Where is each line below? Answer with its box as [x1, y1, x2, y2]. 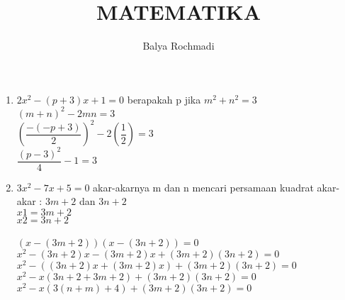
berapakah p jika [127, 91, 201, 106]
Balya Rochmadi [142, 38, 215, 53]
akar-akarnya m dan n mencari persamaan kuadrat [93, 179, 314, 194]
